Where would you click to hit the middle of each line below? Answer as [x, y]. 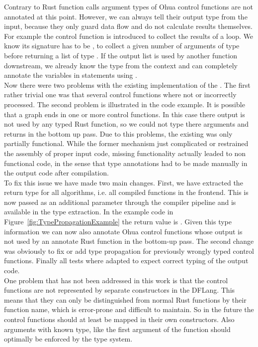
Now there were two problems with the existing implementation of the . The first [127, 85]
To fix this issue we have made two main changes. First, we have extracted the [124, 182]
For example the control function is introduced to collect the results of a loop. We [129, 36]
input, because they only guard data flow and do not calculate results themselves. [128, 26]
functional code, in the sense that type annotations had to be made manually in [126, 163]
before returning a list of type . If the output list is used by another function [121, 55]
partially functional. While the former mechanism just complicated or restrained [126, 143]
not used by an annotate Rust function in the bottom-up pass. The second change [129, 241]
